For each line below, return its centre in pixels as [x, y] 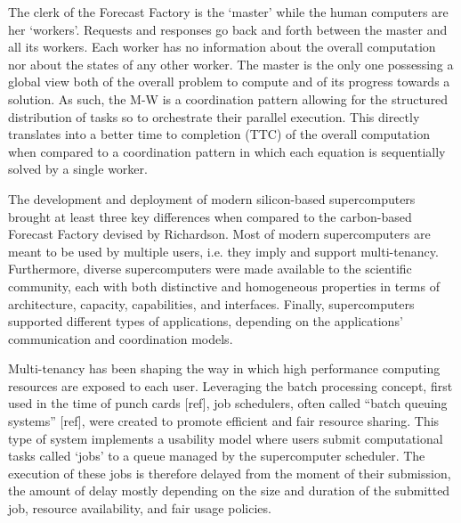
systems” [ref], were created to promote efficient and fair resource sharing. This [224, 421]
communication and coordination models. [121, 338]
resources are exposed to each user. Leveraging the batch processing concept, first [230, 385]
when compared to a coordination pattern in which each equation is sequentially [227, 151]
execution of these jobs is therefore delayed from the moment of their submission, [230, 473]
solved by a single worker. [78, 169]
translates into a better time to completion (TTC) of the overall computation [219, 134]
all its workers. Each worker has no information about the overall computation [222, 47]
